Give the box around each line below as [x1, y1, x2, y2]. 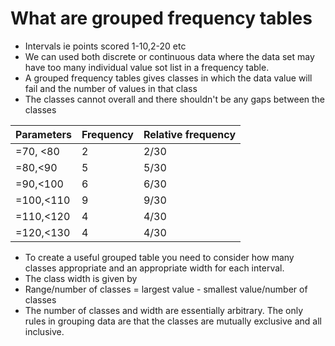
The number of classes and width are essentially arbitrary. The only [24, 304, 304, 316]
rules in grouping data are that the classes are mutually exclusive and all [24, 315, 322, 327]
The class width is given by [24, 272, 138, 284]
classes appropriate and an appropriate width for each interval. [24, 262, 285, 274]
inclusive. [24, 325, 65, 337]
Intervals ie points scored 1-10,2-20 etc [24, 40, 187, 52]
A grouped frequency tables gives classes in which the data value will [24, 72, 313, 84]
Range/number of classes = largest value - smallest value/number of [24, 283, 308, 295]
